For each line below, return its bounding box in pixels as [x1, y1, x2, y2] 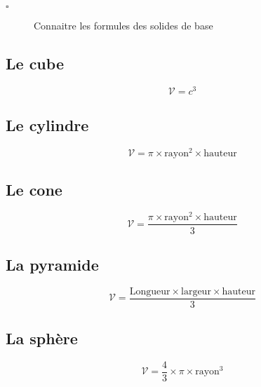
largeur [181, 286, 211, 297]
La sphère [6, 327, 78, 349]
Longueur [129, 286, 170, 297]
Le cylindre [6, 114, 89, 136]
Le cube [6, 52, 64, 74]
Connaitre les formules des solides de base [34, 18, 213, 32]
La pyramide [6, 253, 99, 275]
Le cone [6, 178, 62, 200]
